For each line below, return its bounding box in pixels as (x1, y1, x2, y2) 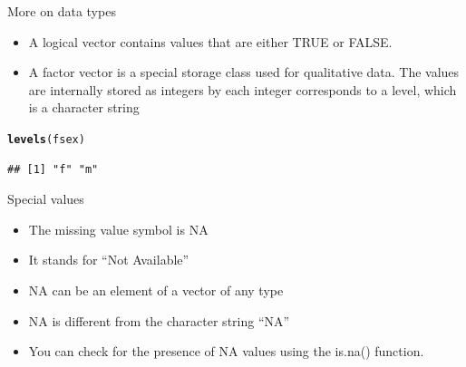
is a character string (28, 98, 140, 117)
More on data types (7, 2, 116, 20)
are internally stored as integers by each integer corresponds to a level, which (28, 80, 457, 99)
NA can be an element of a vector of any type (28, 281, 284, 299)
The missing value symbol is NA (28, 219, 209, 238)
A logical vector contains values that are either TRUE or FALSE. (28, 32, 393, 51)
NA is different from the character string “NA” (28, 311, 290, 330)
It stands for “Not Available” (28, 250, 189, 269)
